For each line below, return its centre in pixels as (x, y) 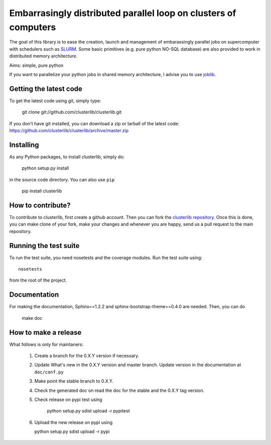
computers (33, 27)
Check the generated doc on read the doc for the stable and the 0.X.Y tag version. (119, 390)
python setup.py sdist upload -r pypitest (88, 411)
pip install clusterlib (42, 191)
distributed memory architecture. (43, 56)
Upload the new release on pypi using (74, 422)
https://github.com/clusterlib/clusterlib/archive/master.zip (69, 130)
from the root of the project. (38, 280)
